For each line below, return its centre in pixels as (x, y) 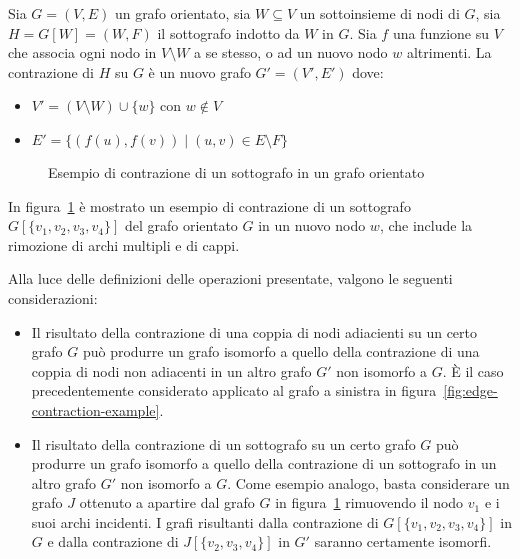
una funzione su (441, 32)
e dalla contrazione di (113, 541)
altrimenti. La (449, 52)
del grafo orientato (181, 225)
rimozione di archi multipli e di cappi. (124, 244)
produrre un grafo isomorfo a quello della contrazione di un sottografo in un (264, 463)
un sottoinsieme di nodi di (379, 13)
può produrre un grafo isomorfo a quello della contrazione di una (281, 351)
